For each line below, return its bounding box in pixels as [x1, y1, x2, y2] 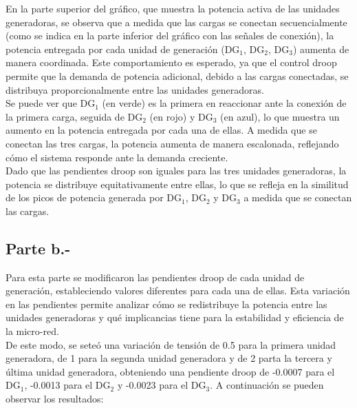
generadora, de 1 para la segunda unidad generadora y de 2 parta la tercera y [6, 351, 332, 365]
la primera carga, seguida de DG [6, 109, 143, 123]
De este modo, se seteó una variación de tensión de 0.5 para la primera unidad [6, 337, 336, 351]
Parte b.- [6, 237, 71, 258]
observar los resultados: [6, 391, 104, 406]
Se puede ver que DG [6, 96, 96, 110]
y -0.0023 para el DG [117, 378, 206, 392]
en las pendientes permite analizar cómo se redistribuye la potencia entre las [6, 296, 327, 311]
